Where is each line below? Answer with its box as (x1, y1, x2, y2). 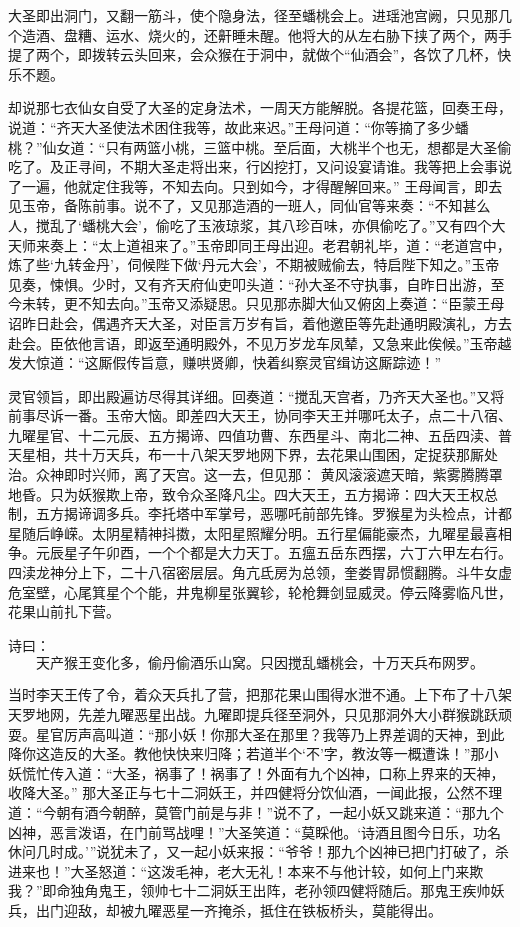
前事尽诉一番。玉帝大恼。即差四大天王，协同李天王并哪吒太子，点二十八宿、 (8, 405, 512, 426)
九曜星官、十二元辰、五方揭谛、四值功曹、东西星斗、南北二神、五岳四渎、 (8, 424, 498, 445)
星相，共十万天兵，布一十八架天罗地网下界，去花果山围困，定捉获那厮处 (21, 444, 498, 465)
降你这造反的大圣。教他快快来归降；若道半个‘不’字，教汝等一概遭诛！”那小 (8, 743, 499, 764)
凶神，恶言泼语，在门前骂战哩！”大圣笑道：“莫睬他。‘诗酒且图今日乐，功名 (8, 821, 502, 842)
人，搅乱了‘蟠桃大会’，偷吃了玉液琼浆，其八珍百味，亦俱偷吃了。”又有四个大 (8, 214, 506, 235)
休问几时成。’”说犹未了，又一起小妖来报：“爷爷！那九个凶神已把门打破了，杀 (8, 841, 509, 862)
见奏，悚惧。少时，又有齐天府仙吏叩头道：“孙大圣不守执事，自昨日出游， (8, 273, 491, 294)
